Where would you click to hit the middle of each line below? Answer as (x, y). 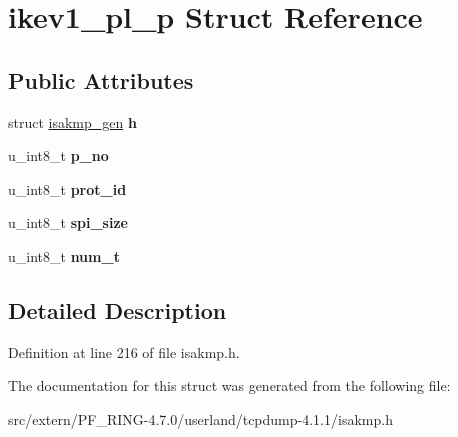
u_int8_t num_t (64, 255)
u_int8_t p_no (58, 155)
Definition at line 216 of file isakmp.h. (124, 351)
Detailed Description (117, 309)
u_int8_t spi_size (68, 222)
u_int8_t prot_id (67, 188)
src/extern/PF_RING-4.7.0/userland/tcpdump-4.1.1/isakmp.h (200, 418)
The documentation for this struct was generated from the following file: (229, 385)
